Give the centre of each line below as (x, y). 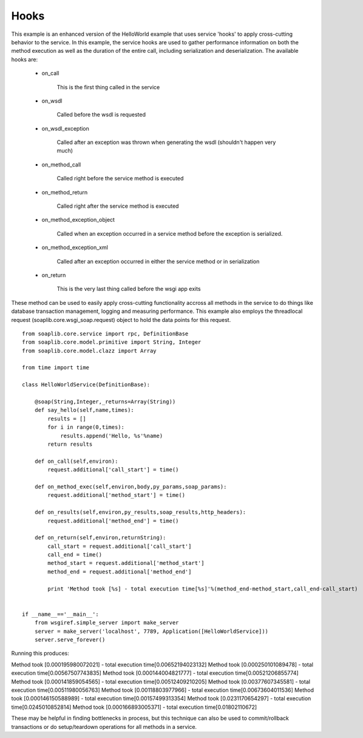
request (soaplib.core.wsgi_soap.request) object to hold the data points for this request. (121, 319)
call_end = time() (75, 555)
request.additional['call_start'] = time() (113, 470)
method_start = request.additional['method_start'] (126, 563)
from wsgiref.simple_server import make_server (107, 623)
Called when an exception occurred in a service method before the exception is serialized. (170, 233)
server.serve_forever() (70, 640)
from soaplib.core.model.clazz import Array (90, 350)
